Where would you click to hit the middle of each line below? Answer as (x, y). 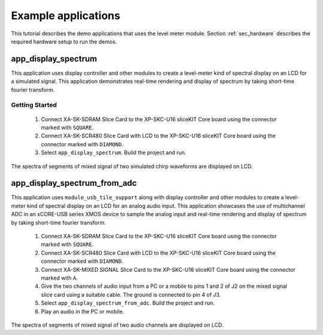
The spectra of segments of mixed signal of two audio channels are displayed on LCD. (117, 325)
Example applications (66, 16)
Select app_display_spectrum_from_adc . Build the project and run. (128, 303)
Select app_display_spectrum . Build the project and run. (114, 153)
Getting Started (34, 105)
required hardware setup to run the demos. (64, 41)
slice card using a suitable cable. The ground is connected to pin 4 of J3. (131, 294)
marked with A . (59, 278)
